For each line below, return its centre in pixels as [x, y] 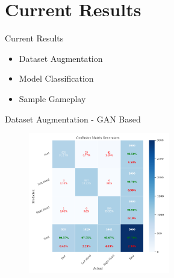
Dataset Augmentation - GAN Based [73, 119]
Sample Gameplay [52, 98]
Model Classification [56, 78]
